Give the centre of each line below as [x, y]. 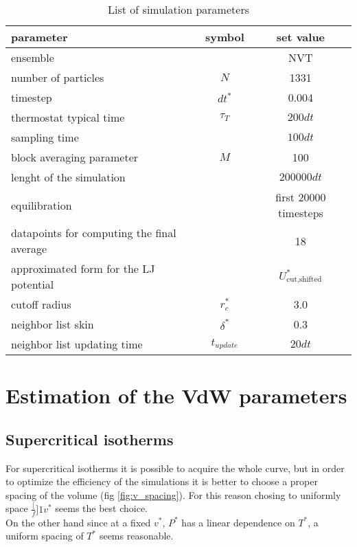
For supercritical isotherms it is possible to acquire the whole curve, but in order [175, 468]
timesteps [300, 213]
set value [301, 37]
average [29, 248]
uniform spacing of [45, 536]
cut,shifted [304, 280]
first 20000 [301, 197]
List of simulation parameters [178, 9]
